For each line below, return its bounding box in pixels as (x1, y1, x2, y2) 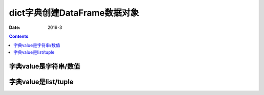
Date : (9, 24, 21, 30)
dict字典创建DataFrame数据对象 (9, 7, 139, 18)
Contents (9, 33, 29, 39)
